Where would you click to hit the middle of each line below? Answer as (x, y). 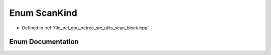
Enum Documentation (44, 42)
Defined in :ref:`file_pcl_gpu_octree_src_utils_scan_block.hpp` (85, 28)
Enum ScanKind (43, 13)
